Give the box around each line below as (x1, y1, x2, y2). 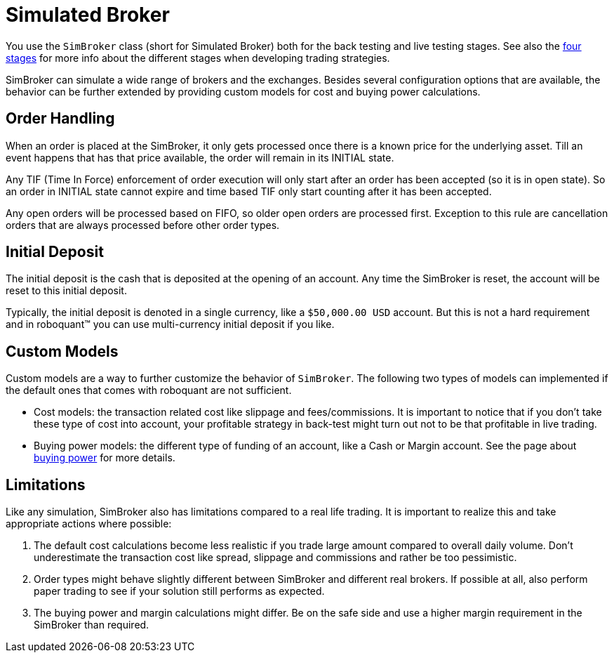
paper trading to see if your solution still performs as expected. (34, 585, 325, 598)
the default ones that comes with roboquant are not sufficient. (6, 384, 292, 397)
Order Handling (6, 110, 115, 128)
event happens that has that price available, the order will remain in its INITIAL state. (6, 151, 394, 164)
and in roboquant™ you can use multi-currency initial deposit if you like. (6, 318, 335, 331)
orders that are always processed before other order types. (6, 218, 280, 231)
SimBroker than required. (34, 619, 149, 631)
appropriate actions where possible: (6, 518, 172, 530)
